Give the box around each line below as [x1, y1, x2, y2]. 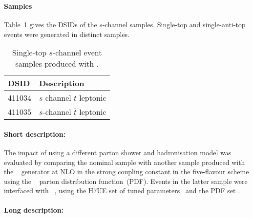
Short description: [4, 128, 66, 139]
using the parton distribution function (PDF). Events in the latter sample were [4, 176, 248, 186]
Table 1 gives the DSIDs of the [4, 19, 97, 30]
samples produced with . [15, 58, 99, 70]
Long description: [4, 204, 64, 215]
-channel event [52, 47, 102, 58]
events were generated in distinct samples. [4, 29, 130, 39]
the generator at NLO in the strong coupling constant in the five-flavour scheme [4, 166, 249, 177]
